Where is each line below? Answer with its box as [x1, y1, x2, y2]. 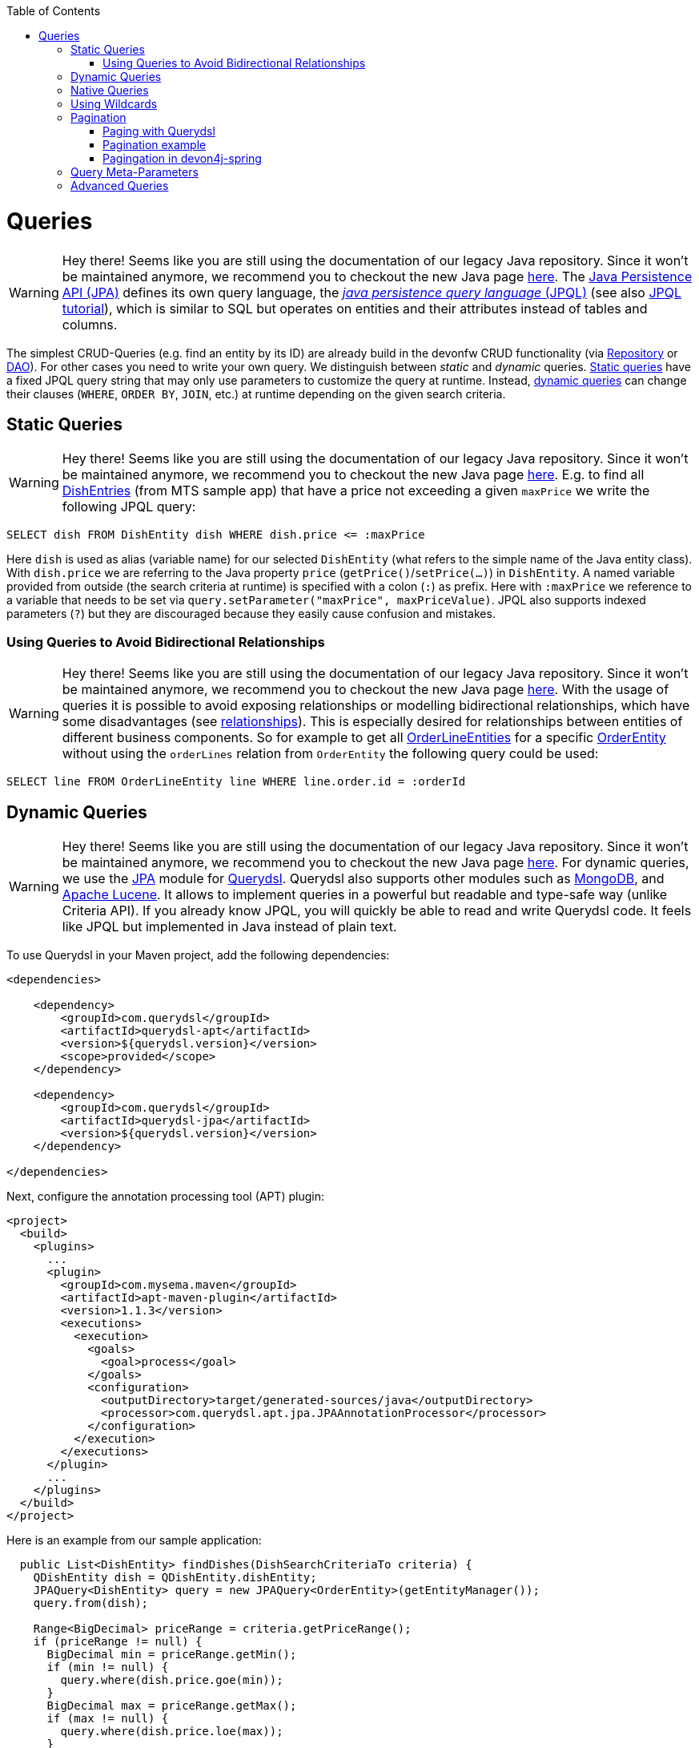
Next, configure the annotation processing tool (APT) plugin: [6, 1189, 324, 1203]
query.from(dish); [33, 1596, 149, 1609]
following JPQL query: [62, 499, 196, 515]
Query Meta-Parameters [70, 165, 199, 179]
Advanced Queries [70, 179, 169, 192]
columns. [62, 316, 118, 333]
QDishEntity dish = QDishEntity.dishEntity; [33, 1570, 317, 1584]
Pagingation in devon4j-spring [102, 151, 262, 165]
